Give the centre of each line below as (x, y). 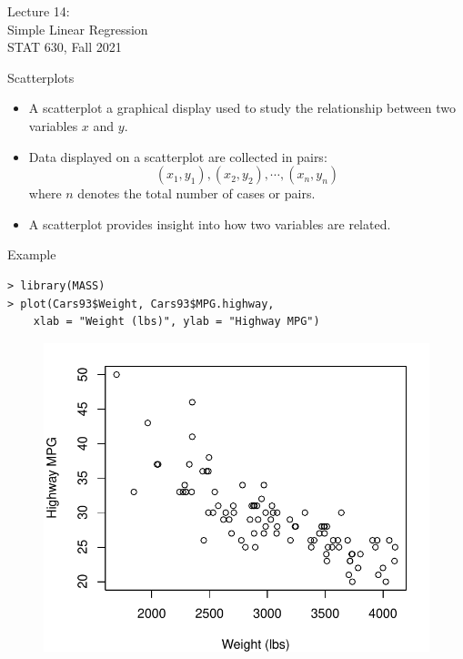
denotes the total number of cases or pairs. (196, 193)
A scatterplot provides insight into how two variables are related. (210, 223)
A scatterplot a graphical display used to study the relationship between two (242, 108)
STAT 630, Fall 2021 (65, 47)
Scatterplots (41, 77)
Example (32, 254)
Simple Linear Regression (78, 29)
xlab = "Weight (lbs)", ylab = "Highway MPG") (176, 322)
